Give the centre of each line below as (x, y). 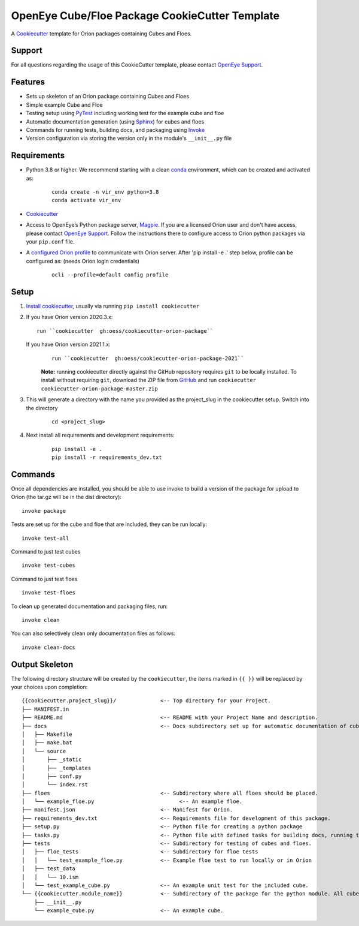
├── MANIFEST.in (45, 709)
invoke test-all (45, 538)
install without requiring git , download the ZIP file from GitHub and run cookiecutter (149, 380)
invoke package (44, 511)
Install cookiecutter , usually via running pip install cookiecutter (113, 306)
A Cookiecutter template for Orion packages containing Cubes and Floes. (101, 34)
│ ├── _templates (57, 768)
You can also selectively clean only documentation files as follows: (93, 633)
